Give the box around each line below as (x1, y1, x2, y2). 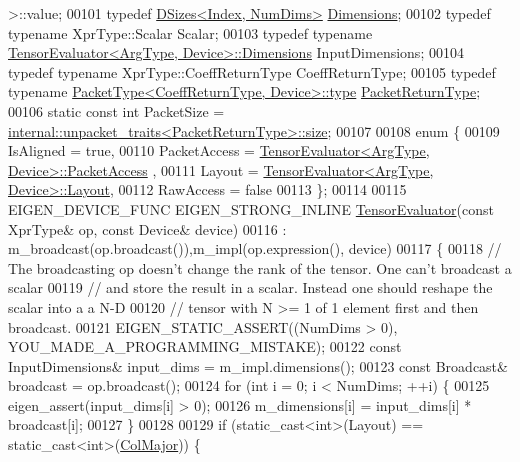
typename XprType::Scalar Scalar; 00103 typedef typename (8, 22, 373, 43)
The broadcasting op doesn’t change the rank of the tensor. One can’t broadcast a (8, 257, 512, 278)
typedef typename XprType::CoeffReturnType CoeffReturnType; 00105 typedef (8, 61, 496, 82)
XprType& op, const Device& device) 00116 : (8, 218, 287, 239)
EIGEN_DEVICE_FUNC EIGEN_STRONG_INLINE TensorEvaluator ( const (8, 198, 494, 219)
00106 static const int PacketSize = (8, 100, 225, 121)
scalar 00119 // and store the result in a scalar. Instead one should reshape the (8, 277, 493, 298)
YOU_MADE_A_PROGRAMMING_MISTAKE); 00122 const (8, 336, 402, 357)
